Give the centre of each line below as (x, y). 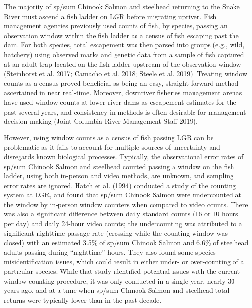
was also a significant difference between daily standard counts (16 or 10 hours (121, 214)
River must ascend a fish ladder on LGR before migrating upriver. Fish (110, 16)
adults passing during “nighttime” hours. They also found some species (110, 252)
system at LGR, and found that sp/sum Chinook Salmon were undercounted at (123, 195)
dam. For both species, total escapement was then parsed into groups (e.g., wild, (124, 45)
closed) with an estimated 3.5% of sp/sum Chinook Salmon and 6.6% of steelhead (126, 242)
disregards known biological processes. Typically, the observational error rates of (124, 156)
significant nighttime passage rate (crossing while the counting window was (116, 233)
